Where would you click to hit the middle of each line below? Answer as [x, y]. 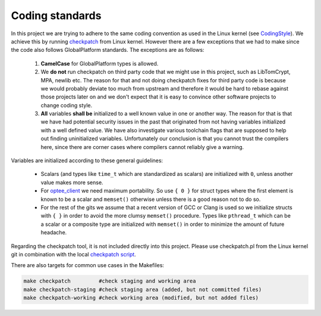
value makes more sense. [72, 182]
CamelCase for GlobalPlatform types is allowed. [100, 63]
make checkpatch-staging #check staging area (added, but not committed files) [143, 289]
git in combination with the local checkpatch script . [73, 254]
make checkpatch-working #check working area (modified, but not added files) [141, 298]
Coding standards [56, 16]
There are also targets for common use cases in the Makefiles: [88, 265]
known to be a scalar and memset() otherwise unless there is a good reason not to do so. [151, 199]
